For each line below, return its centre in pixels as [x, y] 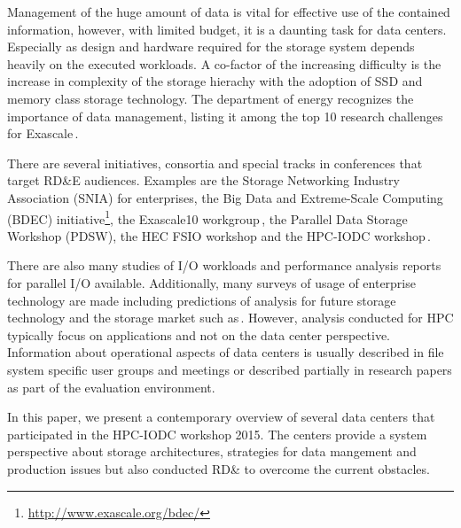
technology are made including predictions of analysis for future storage [202, 300]
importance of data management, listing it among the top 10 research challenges [225, 116]
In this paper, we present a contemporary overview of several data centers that [221, 417]
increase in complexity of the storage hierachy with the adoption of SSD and [215, 81]
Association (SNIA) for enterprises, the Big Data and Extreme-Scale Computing [225, 197]
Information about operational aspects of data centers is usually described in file [226, 352]
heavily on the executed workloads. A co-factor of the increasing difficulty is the [224, 63]
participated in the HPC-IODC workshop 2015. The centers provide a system [217, 434]
